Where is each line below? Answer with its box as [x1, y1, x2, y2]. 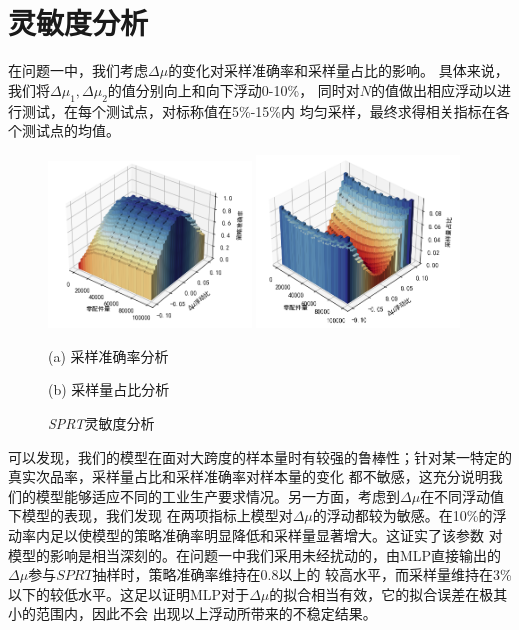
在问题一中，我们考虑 [8, 60, 148, 81]
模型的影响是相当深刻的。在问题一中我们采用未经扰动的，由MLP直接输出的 [8, 544, 502, 565]
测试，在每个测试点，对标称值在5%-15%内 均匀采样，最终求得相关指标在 [21, 100, 496, 121]
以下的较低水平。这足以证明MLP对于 [8, 583, 250, 604]
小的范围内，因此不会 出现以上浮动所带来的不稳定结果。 [8, 603, 377, 624]
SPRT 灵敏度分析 [48, 413, 155, 434]
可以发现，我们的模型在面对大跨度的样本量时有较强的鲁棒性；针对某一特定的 [8, 446, 512, 467]
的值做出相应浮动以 [371, 79, 498, 100]
